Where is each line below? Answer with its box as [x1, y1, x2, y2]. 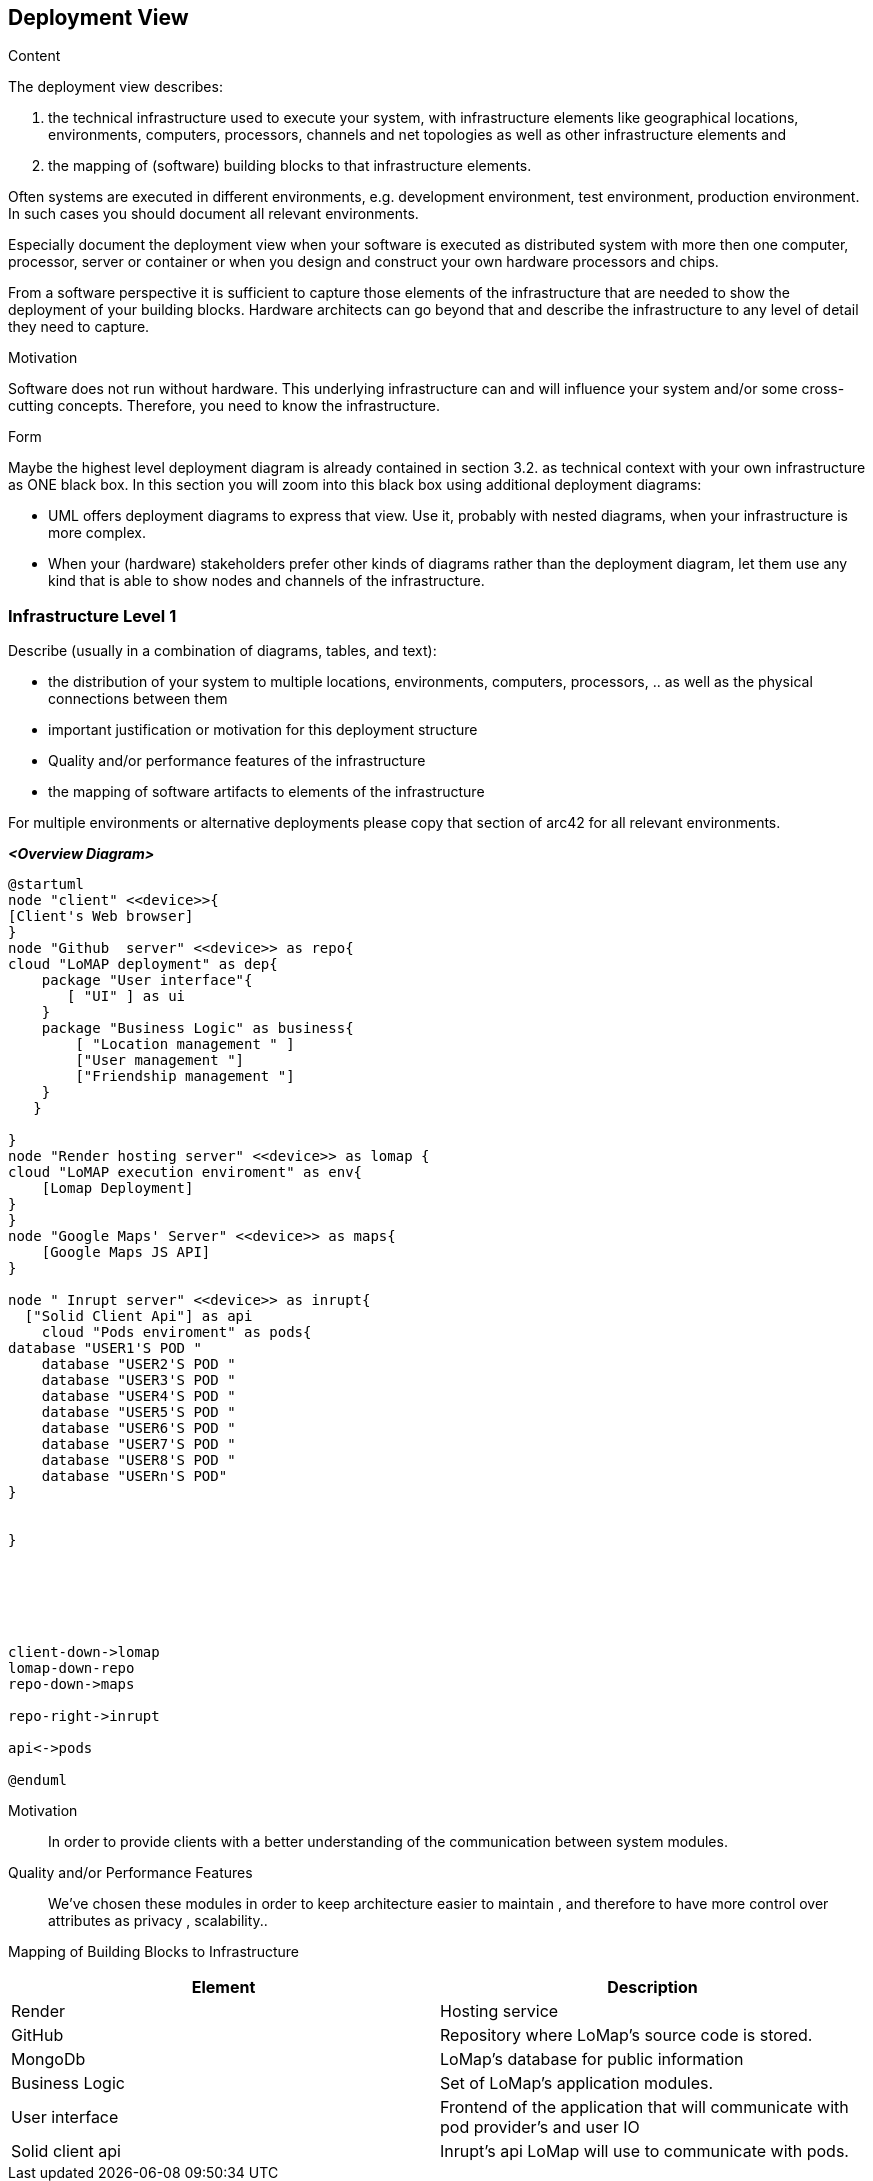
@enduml [8, 1772, 68, 1789]
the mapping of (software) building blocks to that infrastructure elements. [48, 157, 532, 175]
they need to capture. [8, 318, 150, 336]
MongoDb [11, 2049, 86, 2070]
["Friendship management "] [75, 1068, 295, 1085]
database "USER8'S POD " [41, 1452, 236, 1469]
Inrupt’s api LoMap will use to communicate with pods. [440, 2141, 849, 2162]
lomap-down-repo [8, 1660, 135, 1677]
